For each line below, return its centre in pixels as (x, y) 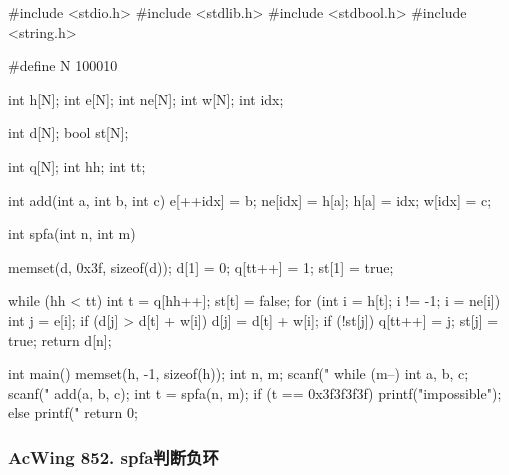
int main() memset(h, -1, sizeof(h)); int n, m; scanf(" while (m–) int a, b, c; (238, 373)
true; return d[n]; (60, 339)
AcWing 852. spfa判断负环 (113, 456)
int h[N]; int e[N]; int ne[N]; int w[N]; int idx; (146, 98)
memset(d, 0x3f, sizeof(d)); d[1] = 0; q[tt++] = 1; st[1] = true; (201, 266)
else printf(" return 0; (73, 412)
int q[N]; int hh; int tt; (77, 165)
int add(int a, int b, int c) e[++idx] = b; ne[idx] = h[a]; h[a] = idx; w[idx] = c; (250, 199)
